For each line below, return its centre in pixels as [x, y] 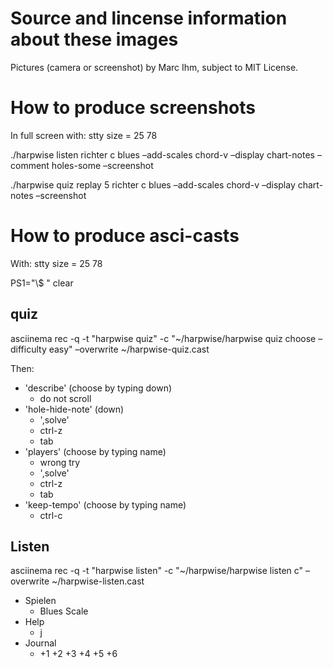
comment [30, 165]
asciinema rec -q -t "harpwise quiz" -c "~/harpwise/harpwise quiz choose [163, 338]
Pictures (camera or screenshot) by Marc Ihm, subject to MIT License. [154, 67]
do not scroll [65, 398]
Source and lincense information [149, 18]
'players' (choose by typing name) [95, 451]
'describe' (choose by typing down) [98, 388]
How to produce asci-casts [125, 236]
